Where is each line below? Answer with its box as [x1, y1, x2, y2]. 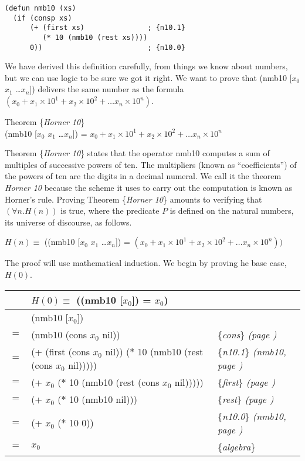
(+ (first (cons [31, 344, 90, 358]
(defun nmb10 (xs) [5, 4, 76, 12]
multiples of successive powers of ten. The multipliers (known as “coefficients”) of [5, 158, 297, 170]
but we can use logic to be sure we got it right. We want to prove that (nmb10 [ [5, 71, 292, 83]
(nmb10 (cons [31, 327, 87, 341]
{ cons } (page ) [217, 327, 277, 341]
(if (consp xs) [13, 14, 72, 22]
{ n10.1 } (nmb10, [217, 344, 286, 358]
